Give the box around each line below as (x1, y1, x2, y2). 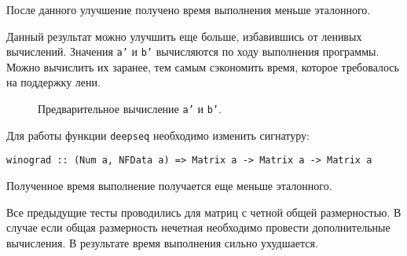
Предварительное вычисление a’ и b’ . (38, 101, 222, 117)
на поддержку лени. (6, 74, 101, 90)
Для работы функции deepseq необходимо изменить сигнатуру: (6, 126, 310, 143)
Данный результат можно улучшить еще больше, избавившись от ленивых (6, 27, 362, 44)
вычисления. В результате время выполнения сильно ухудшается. (6, 234, 318, 251)
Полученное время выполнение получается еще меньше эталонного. (6, 177, 332, 193)
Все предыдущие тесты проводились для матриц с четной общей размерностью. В (6, 203, 401, 220)
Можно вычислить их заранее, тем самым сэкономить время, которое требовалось (6, 58, 399, 75)
